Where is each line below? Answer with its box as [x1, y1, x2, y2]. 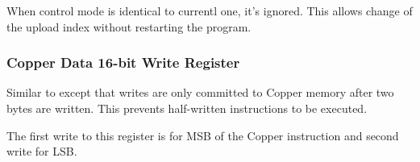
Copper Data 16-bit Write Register [6, 52, 240, 73]
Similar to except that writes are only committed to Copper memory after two [6, 84, 394, 101]
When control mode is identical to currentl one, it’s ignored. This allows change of [6, 2, 413, 19]
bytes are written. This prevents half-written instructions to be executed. [6, 100, 368, 116]
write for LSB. [6, 143, 77, 160]
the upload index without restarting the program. [6, 18, 252, 35]
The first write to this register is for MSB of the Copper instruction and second [6, 127, 399, 143]
